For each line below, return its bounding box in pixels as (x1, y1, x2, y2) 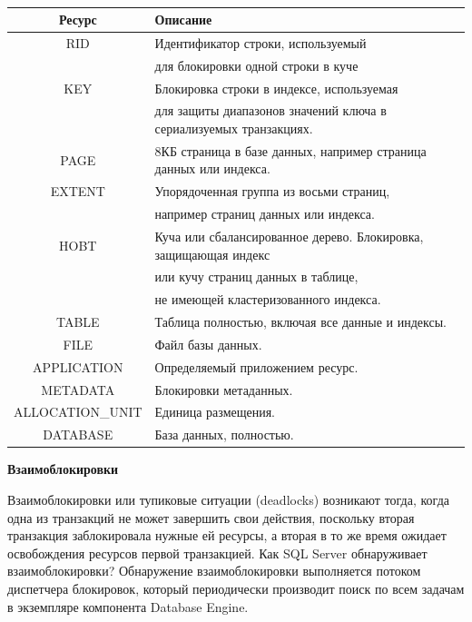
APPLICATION (33, 357, 123, 376)
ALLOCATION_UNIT (14, 402, 143, 421)
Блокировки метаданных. (154, 380, 293, 399)
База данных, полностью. (154, 425, 294, 444)
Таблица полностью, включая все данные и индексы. (154, 312, 447, 331)
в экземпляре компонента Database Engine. (7, 597, 249, 616)
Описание (154, 10, 212, 28)
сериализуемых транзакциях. (154, 118, 313, 137)
